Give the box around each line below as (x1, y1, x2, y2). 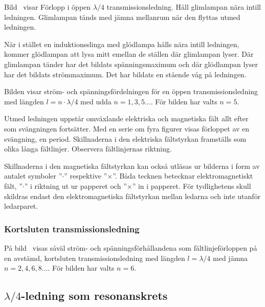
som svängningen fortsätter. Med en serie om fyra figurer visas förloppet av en (4, 123, 250, 134)
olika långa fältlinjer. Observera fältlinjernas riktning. (4, 143, 172, 154)
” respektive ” (64, 170, 107, 181)
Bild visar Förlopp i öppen (4, 2, 91, 12)
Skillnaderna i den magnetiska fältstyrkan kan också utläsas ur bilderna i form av (4, 160, 260, 171)
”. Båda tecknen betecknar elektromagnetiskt (113, 170, 253, 181)
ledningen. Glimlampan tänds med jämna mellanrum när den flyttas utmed (4, 11, 240, 22)
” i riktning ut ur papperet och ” (24, 180, 127, 191)
